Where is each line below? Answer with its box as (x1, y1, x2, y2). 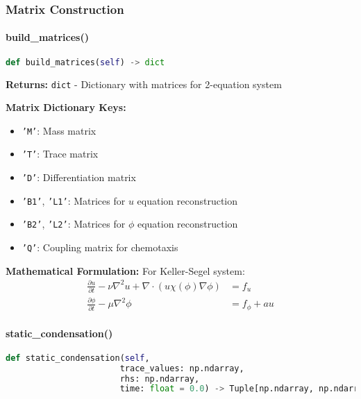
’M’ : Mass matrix (22, 123, 96, 137)
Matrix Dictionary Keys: (6, 100, 126, 114)
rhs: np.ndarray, (119, 373, 200, 384)
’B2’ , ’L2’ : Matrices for (22, 217, 126, 231)
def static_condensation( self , (6, 353, 150, 363)
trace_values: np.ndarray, (119, 363, 244, 373)
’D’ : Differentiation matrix (22, 170, 136, 185)
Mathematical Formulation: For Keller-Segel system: (6, 263, 245, 278)
